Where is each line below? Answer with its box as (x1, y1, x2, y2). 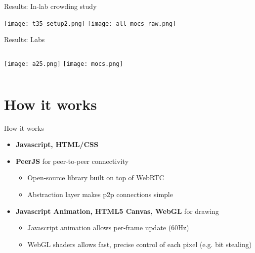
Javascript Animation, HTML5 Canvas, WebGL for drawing (15, 205, 219, 216)
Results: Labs (4, 34, 45, 45)
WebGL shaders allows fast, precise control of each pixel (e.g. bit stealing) (27, 239, 252, 249)
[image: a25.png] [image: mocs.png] (4, 60, 123, 67)
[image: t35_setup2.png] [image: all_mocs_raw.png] (4, 20, 176, 27)
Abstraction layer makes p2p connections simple (27, 189, 173, 199)
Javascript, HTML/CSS (15, 139, 98, 150)
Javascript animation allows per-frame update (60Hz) (27, 222, 189, 233)
